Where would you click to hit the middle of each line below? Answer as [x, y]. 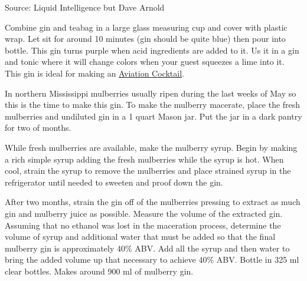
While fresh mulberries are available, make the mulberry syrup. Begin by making [151, 147]
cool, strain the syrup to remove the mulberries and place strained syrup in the [148, 171]
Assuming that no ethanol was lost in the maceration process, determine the [143, 225]
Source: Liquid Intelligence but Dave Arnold [85, 7]
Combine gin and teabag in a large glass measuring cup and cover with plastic [146, 27]
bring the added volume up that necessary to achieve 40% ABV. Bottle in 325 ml [152, 259]
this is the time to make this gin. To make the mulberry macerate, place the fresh [153, 105]
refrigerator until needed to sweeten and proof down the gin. [114, 182]
